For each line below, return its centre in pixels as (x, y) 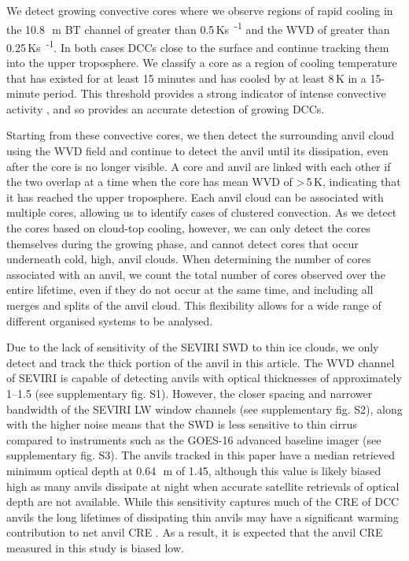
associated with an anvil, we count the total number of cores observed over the (196, 274)
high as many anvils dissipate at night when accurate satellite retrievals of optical (203, 486)
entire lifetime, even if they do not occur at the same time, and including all (190, 290)
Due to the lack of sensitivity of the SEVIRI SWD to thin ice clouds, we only (193, 347)
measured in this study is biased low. (95, 547)
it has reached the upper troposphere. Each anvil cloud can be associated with (195, 197)
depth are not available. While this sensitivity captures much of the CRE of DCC (203, 502)
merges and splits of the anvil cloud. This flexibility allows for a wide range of (194, 305)
